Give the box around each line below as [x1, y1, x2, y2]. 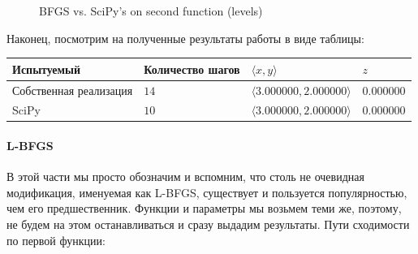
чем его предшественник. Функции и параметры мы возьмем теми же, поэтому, [6, 200, 402, 217]
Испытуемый [12, 60, 81, 77]
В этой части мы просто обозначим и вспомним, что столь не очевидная [6, 168, 364, 185]
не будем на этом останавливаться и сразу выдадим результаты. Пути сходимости [6, 216, 410, 233]
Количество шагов [144, 60, 240, 77]
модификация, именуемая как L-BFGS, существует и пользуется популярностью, [6, 183, 407, 200]
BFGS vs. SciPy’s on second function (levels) [39, 2, 263, 19]
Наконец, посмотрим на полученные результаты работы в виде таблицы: [6, 29, 364, 46]
